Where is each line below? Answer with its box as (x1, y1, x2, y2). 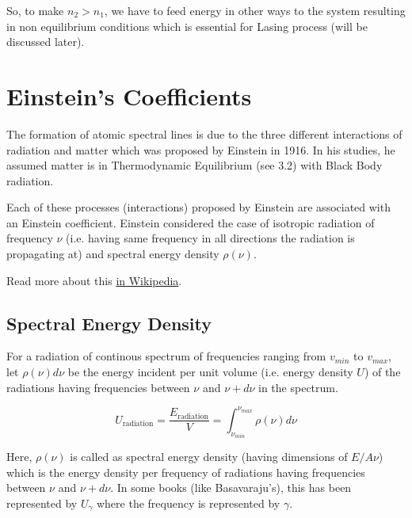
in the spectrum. (258, 379, 338, 395)
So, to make (6, 2, 64, 18)
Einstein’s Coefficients (6, 79, 252, 112)
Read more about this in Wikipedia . (6, 272, 182, 288)
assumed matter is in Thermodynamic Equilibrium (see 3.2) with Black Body (6, 157, 383, 173)
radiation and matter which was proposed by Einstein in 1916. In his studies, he (6, 141, 395, 158)
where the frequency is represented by (96, 494, 280, 511)
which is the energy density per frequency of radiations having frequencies (6, 463, 365, 480)
